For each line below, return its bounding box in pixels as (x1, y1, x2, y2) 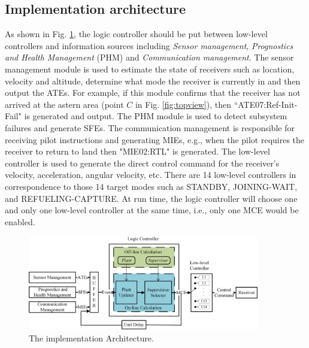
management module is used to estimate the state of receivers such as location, (5, 62, 295, 75)
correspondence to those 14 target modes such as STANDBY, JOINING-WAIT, (5, 180, 298, 192)
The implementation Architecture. (29, 331, 154, 344)
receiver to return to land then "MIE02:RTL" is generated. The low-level (5, 145, 270, 158)
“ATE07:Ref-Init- (234, 98, 298, 110)
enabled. (5, 215, 35, 228)
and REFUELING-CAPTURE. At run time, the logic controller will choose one (5, 192, 298, 204)
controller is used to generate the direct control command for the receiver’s (5, 156, 280, 169)
